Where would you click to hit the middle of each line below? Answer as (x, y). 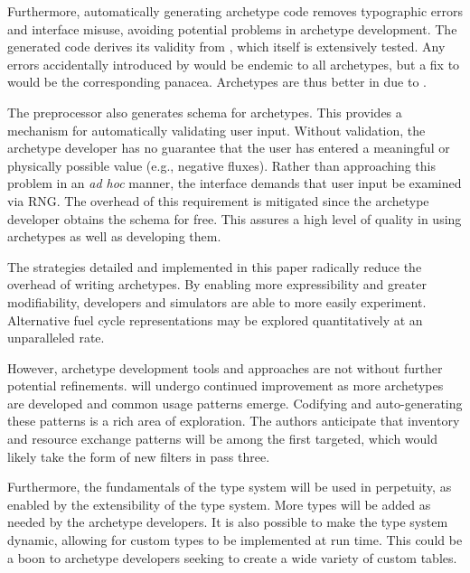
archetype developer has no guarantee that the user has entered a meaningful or (229, 148)
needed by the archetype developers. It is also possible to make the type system (228, 522)
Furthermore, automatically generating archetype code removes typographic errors (235, 11)
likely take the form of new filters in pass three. (139, 456)
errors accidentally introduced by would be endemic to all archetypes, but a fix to (234, 64)
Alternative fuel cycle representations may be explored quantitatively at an (215, 319)
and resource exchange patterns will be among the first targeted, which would (223, 439)
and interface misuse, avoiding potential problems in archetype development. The (232, 28)
